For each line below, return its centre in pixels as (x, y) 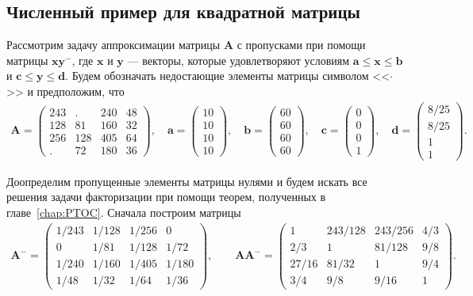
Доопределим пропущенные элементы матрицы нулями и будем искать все (187, 181)
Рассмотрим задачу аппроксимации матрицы (113, 45)
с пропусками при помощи (301, 45)
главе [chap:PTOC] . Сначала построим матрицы (124, 212)
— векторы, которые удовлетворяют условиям (238, 60)
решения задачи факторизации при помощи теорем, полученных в (166, 197)
